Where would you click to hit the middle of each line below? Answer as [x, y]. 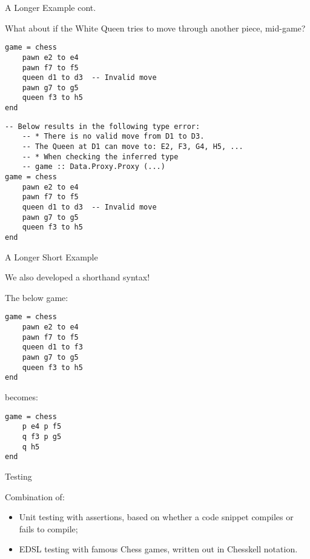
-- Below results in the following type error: [103, 126]
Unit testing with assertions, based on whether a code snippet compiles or [156, 517]
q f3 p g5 [42, 436]
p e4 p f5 [42, 427]
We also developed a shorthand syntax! [77, 277]
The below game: [37, 297]
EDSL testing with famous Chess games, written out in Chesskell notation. [158, 549]
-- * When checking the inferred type [100, 157]
